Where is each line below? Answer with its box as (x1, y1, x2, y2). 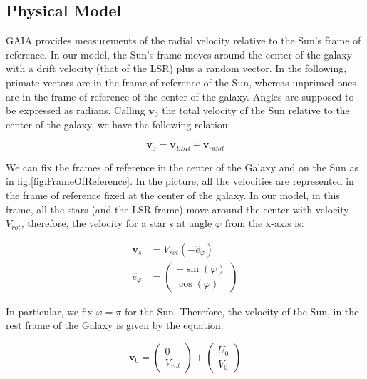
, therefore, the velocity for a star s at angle (21, 216, 212, 231)
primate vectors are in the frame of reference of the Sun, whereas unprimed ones (6, 74, 357, 89)
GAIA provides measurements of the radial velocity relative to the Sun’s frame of (6, 33, 361, 48)
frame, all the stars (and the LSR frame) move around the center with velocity (6, 201, 349, 216)
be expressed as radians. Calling (6, 103, 145, 118)
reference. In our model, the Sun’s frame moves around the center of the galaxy (6, 46, 353, 61)
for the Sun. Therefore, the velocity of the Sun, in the (124, 303, 359, 318)
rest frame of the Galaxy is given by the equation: (6, 318, 224, 333)
